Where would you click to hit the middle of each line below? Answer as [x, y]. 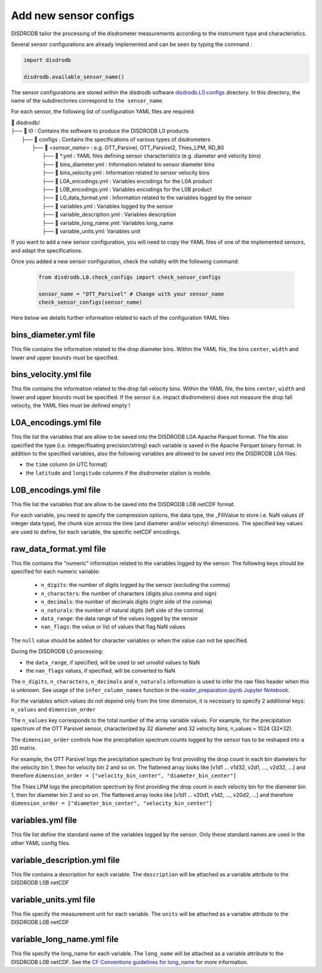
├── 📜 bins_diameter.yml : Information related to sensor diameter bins [129, 164]
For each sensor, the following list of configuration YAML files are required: [103, 112]
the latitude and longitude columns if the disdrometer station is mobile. [119, 473]
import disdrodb [47, 60]
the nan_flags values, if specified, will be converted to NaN [100, 670]
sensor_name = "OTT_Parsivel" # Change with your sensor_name [131, 294]
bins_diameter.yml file [53, 335]
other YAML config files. [41, 843]
